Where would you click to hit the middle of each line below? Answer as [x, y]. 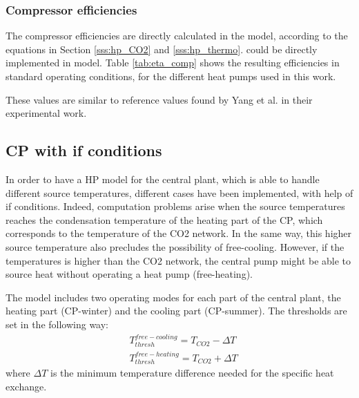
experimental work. [46, 113]
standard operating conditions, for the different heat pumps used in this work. [171, 76]
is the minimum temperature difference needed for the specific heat [192, 373]
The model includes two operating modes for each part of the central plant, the [173, 297]
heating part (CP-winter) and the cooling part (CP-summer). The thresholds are [176, 311]
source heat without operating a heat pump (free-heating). [129, 274]
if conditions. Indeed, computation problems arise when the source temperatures [175, 206]
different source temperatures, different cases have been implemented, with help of [179, 192]
